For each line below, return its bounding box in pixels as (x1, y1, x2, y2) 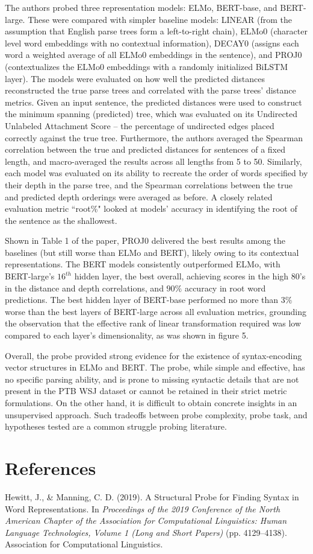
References (5, 455, 96, 480)
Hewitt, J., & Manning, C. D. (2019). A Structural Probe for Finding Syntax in (5, 490, 299, 503)
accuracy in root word (184, 281, 266, 294)
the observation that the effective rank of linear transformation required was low (5, 317, 302, 330)
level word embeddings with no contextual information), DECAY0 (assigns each (5, 36, 299, 49)
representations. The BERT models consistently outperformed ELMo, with (5, 258, 280, 270)
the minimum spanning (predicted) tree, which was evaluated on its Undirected (5, 107, 298, 120)
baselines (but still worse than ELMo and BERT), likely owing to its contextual (5, 246, 299, 258)
